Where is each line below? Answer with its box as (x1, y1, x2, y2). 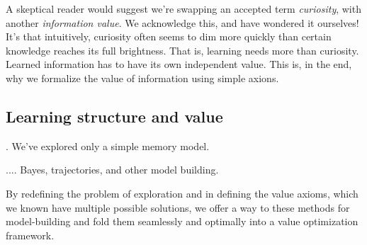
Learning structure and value (6, 105, 223, 127)
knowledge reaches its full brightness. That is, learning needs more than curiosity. (6, 42, 359, 57)
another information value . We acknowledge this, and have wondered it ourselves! (6, 15, 359, 30)
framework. (6, 227, 55, 242)
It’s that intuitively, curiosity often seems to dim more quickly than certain (6, 29, 332, 44)
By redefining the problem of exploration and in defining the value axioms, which (6, 186, 358, 200)
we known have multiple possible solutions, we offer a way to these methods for (6, 200, 350, 215)
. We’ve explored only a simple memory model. (6, 138, 210, 153)
